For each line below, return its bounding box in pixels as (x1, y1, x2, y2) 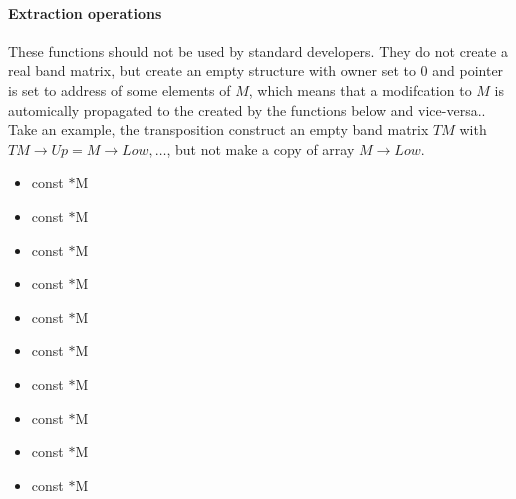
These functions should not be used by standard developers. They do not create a (8, 40, 508, 61)
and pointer (432, 60, 504, 81)
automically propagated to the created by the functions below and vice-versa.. (8, 99, 486, 120)
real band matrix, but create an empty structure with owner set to (8, 60, 416, 81)
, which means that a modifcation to (248, 79, 472, 100)
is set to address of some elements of (8, 79, 231, 100)
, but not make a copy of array (166, 138, 355, 159)
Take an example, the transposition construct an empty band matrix (8, 119, 429, 140)
